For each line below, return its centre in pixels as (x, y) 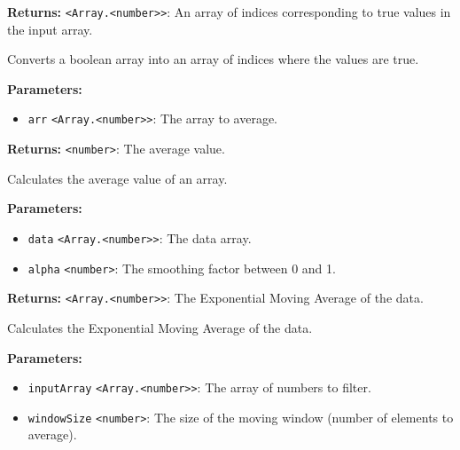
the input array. (50, 29)
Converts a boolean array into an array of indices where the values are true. (213, 59)
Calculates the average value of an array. (117, 178)
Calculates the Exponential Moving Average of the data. (160, 327)
